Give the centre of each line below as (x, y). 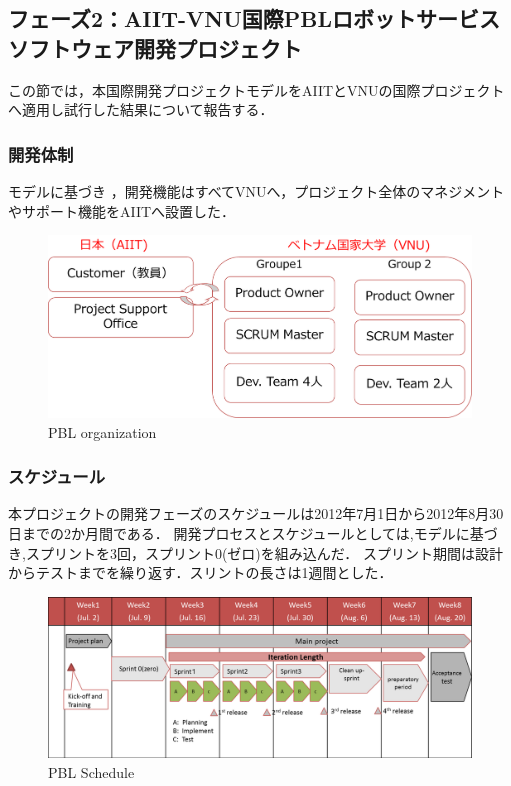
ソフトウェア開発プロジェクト (155, 47)
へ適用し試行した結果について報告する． (141, 109)
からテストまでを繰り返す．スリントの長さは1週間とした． (200, 572)
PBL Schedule (91, 771)
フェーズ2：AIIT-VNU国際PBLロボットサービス (254, 18)
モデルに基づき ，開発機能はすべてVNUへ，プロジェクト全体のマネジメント (256, 191)
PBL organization (102, 431)
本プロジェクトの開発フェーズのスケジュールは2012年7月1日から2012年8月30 (256, 513)
